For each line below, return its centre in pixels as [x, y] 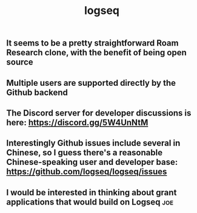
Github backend [37, 92]
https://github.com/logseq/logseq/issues [87, 172]
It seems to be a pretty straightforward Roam [92, 43]
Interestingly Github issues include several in [93, 143]
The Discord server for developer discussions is [99, 113]
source [20, 62]
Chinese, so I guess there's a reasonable [84, 153]
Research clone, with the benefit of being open [96, 53]
